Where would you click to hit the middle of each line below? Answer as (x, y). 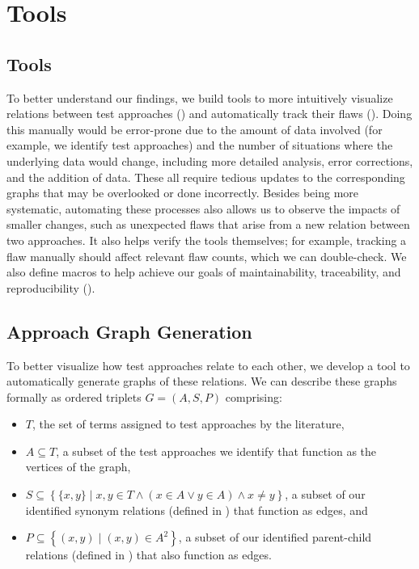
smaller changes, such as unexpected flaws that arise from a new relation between (208, 224)
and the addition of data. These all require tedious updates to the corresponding (206, 177)
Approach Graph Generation (129, 331)
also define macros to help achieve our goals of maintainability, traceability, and (204, 272)
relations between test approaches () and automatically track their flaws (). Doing (209, 114)
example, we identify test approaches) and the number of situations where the (200, 145)
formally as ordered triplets (74, 396)
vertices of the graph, (78, 467)
